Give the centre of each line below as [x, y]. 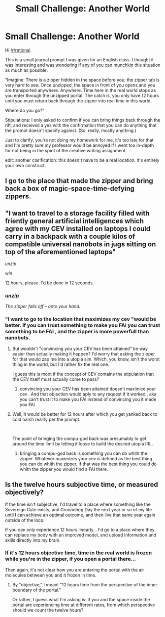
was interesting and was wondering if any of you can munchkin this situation [83, 65]
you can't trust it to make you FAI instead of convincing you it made [88, 399]
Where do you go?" [25, 110]
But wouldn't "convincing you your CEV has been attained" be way [80, 349]
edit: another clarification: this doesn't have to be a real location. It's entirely [82, 160]
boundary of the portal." [37, 590]
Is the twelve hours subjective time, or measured [82, 485]
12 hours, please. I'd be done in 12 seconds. [49, 283]
